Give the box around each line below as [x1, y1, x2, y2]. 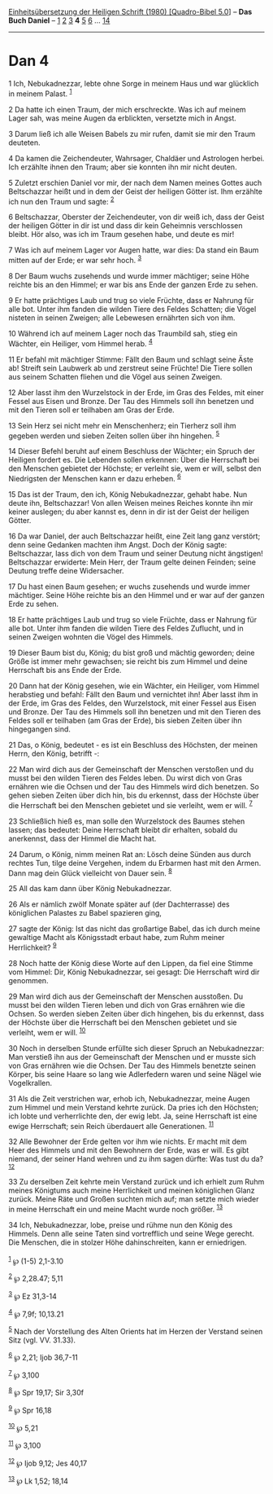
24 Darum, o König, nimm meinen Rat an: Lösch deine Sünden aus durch [8, 849, 252, 859]
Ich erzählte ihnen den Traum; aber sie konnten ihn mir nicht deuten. [8, 162, 237, 172]
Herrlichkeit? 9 [8, 941, 57, 952]
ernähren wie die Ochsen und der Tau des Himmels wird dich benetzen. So [8, 781, 260, 791]
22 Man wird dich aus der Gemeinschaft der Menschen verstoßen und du [8, 764, 254, 774]
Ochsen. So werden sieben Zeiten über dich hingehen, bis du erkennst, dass [8, 1008, 265, 1018]
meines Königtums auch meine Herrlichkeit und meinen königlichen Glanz [8, 1185, 255, 1196]
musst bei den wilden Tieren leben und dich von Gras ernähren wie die [8, 1000, 245, 1009]
